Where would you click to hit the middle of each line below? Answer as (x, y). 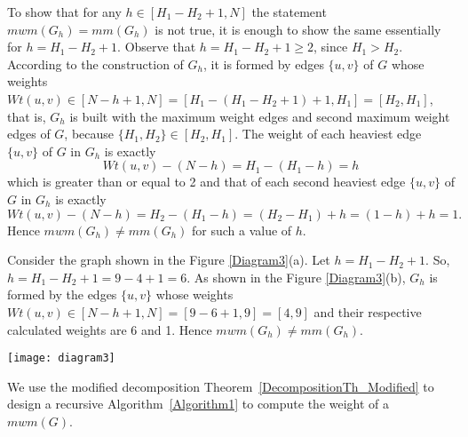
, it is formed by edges (264, 64)
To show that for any (64, 12)
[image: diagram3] (61, 358)
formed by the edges (62, 294)
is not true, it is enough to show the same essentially (298, 29)
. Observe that (157, 47)
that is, (27, 116)
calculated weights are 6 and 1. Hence (110, 329)
